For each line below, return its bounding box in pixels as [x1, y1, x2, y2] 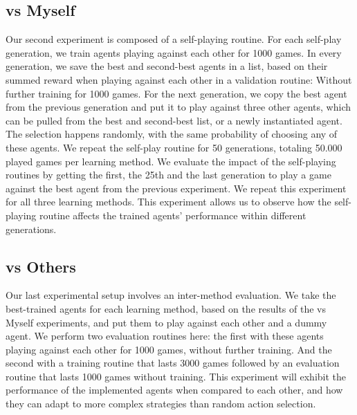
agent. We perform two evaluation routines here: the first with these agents [6, 329, 324, 343]
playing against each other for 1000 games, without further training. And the [6, 342, 332, 356]
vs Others [6, 255, 76, 277]
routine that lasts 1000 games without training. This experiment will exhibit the [6, 369, 347, 383]
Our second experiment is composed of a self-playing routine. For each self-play [6, 32, 342, 46]
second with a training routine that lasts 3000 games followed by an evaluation [6, 356, 340, 370]
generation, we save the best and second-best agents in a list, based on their [6, 59, 328, 73]
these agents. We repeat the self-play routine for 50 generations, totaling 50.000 [6, 140, 342, 154]
